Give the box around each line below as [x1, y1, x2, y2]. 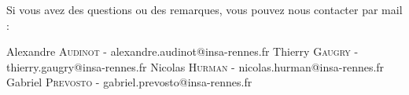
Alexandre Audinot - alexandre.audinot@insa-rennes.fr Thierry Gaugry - [6, 43, 359, 60]
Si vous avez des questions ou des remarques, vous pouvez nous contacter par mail [6, 2, 403, 17]
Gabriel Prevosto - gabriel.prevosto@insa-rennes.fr [6, 74, 252, 90]
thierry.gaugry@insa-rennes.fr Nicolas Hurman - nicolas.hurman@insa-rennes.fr [6, 58, 385, 75]
